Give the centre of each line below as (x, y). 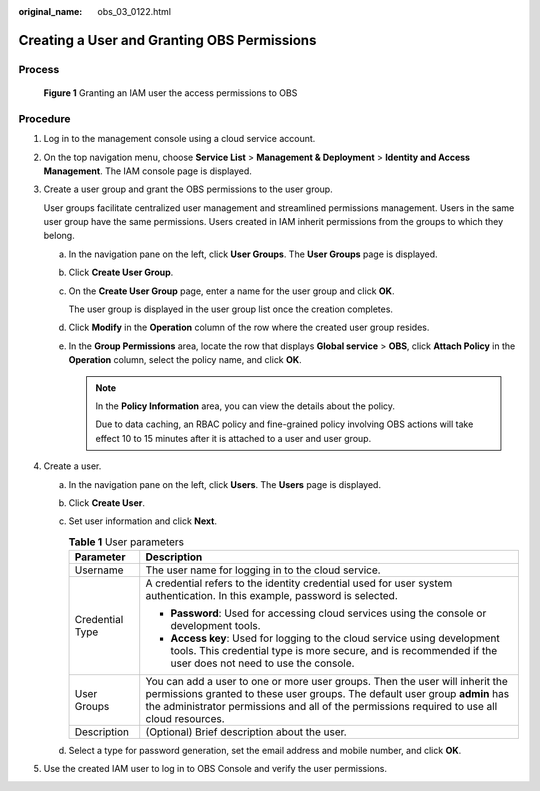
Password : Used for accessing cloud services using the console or (328, 613)
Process (39, 69)
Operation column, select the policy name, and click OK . (185, 360)
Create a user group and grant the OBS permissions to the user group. (188, 189)
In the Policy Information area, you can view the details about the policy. (245, 406)
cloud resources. (185, 719)
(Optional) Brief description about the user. (246, 732)
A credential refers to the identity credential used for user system (299, 583)
